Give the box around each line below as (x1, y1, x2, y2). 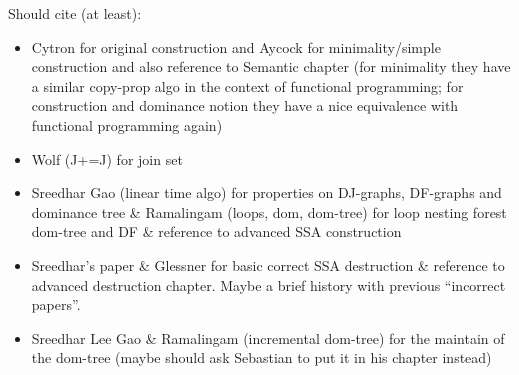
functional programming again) (31, 114, 223, 135)
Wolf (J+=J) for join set (31, 148, 183, 169)
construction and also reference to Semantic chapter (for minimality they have (31, 56, 511, 77)
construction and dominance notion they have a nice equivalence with (31, 95, 459, 116)
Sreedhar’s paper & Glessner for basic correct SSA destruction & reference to (31, 254, 505, 275)
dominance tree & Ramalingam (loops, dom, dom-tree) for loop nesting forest (31, 201, 507, 222)
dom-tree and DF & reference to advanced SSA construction (31, 221, 402, 242)
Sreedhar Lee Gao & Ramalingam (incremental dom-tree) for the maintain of (31, 327, 505, 348)
